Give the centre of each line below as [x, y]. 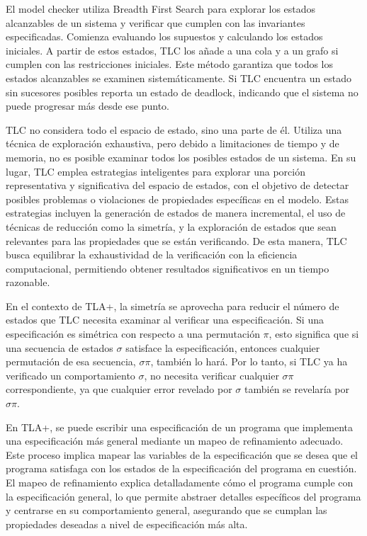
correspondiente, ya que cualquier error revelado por [119, 389]
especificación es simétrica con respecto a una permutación [133, 334]
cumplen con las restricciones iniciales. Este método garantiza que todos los [170, 64]
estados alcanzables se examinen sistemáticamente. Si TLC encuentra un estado [179, 78]
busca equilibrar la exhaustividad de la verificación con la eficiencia [152, 255]
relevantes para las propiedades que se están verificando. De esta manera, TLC [176, 240]
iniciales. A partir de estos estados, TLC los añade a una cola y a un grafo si [172, 50]
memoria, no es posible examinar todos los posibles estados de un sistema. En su [181, 157]
